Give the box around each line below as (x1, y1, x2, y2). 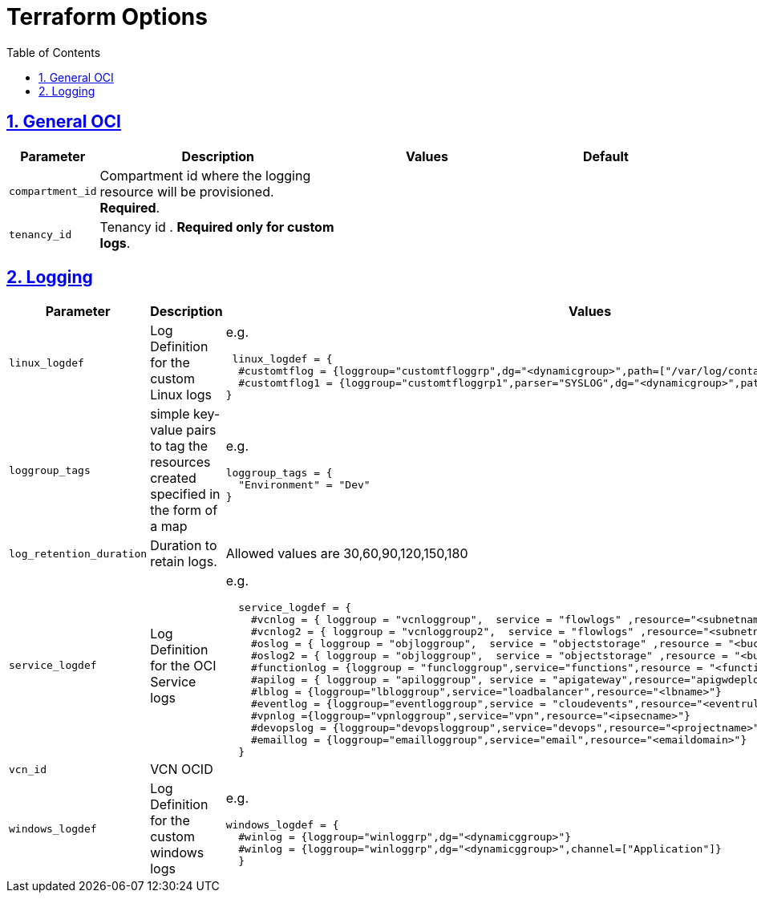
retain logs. (150, 553, 217, 570)
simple (150, 406, 190, 423)
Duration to (150, 537, 217, 554)
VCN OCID (150, 761, 213, 778)
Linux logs (150, 387, 212, 403)
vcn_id (9, 763, 47, 775)
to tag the (150, 438, 208, 455)
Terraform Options (6, 3, 208, 30)
